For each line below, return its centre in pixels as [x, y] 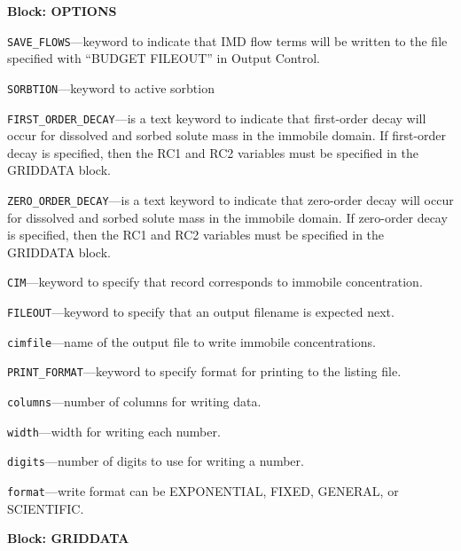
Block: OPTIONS [62, 11]
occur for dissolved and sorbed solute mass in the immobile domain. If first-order [227, 135]
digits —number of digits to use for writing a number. [156, 461]
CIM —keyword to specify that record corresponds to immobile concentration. [215, 282]
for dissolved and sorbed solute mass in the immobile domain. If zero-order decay [227, 217]
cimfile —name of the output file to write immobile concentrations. [191, 341]
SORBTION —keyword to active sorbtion [111, 87]
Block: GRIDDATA [68, 538]
